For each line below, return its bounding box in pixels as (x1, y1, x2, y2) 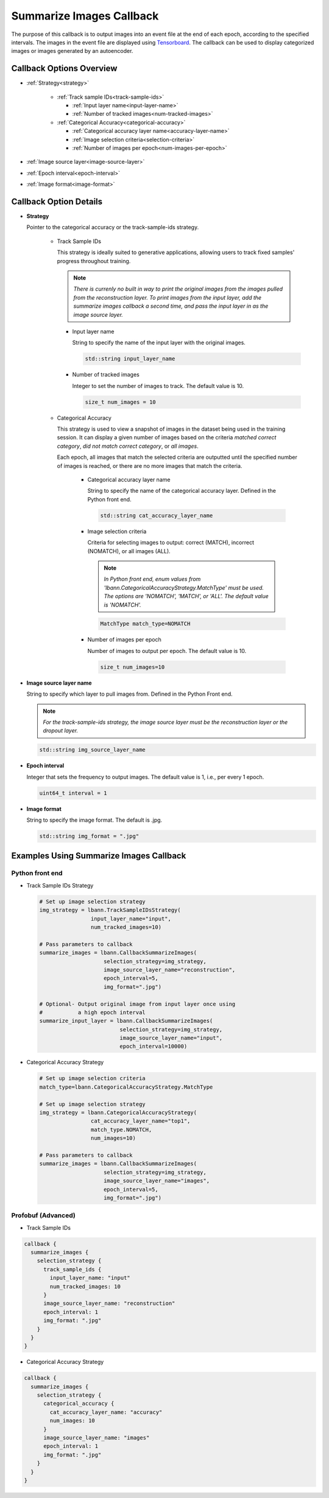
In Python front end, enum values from (104, 576, 201, 583)
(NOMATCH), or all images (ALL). (87, 547, 171, 554)
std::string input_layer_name (85, 355, 175, 362)
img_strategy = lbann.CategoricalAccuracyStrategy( (39, 1109, 197, 1116)
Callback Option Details (11, 196, 103, 207)
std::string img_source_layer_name (39, 746, 146, 754)
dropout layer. (43, 727, 79, 734)
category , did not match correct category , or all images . (57, 442, 199, 450)
